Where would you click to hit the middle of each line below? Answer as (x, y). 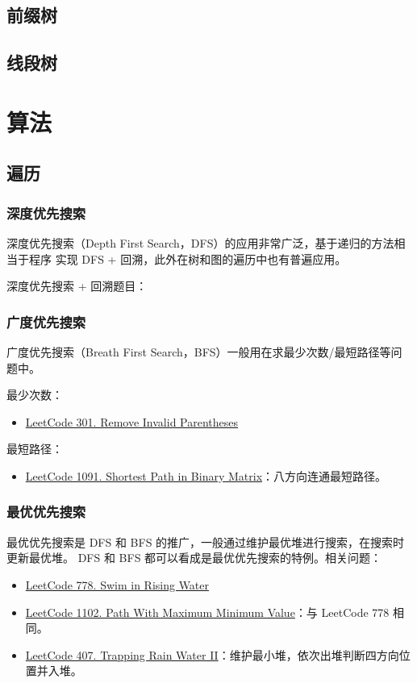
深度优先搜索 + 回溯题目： (77, 286)
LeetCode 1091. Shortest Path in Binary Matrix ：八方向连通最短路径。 (206, 475)
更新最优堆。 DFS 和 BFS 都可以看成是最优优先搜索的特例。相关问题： (194, 558)
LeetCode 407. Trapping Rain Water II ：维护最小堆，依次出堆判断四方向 (212, 654)
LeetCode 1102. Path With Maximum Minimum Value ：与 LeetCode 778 (207, 612)
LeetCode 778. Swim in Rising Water (117, 584)
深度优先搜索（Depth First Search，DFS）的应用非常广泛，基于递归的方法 (200, 242)
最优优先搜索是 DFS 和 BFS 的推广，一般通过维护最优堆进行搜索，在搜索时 (206, 541)
